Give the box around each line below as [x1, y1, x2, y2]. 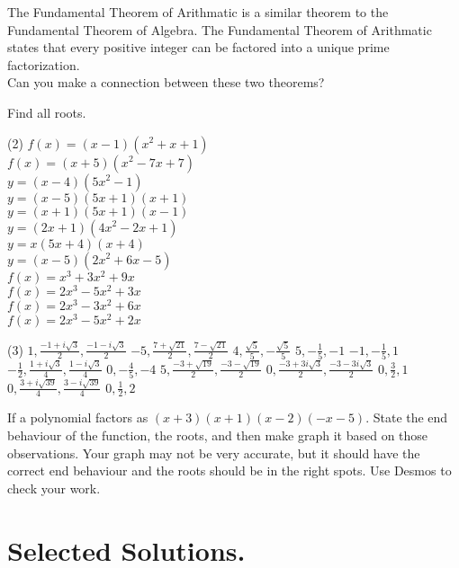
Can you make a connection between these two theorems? [7, 73, 325, 92]
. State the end [365, 408, 448, 427]
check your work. [7, 478, 101, 497]
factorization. [7, 55, 80, 74]
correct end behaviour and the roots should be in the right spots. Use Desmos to [7, 461, 452, 480]
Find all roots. [7, 102, 86, 121]
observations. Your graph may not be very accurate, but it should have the [7, 443, 420, 462]
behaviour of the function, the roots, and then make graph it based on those [7, 426, 428, 445]
